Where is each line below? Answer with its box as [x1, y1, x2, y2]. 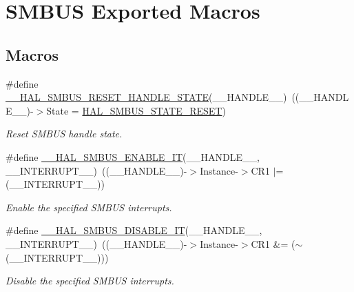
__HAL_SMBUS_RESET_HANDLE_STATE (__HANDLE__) [6, 90, 287, 104]
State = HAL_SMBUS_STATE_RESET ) [46, 103, 226, 117]
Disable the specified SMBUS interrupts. [6, 273, 174, 288]
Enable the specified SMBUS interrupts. [6, 199, 172, 214]
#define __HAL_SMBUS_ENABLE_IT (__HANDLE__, [6, 149, 260, 164]
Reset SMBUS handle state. [6, 126, 123, 141]
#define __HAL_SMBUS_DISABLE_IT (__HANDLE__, [6, 223, 262, 237]
